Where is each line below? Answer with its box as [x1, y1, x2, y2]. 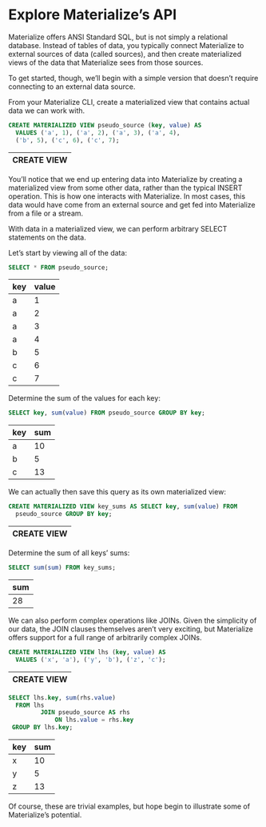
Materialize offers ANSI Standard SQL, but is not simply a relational [8, 32, 228, 42]
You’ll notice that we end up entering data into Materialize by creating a [8, 174, 243, 184]
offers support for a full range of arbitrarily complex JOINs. [8, 632, 202, 642]
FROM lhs [15, 701, 45, 709]
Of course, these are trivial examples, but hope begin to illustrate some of [8, 801, 250, 811]
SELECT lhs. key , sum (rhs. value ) [8, 693, 116, 702]
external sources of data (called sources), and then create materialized [8, 49, 242, 58]
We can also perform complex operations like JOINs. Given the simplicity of [8, 615, 257, 625]
